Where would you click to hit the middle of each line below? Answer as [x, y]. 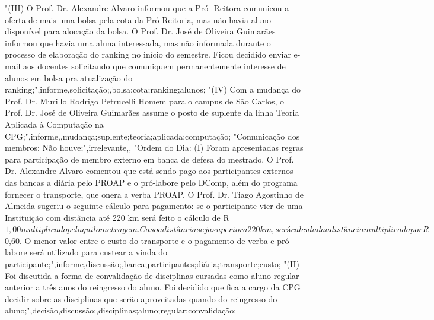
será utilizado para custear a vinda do [99, 252]
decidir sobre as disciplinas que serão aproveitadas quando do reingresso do [141, 298]
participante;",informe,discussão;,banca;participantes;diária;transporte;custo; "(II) [152, 264]
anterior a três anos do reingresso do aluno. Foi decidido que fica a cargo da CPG [153, 287]
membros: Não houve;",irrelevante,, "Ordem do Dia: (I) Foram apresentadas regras [154, 148]
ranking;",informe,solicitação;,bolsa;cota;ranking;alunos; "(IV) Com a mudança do [153, 89]
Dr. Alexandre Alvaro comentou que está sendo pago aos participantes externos [149, 171]
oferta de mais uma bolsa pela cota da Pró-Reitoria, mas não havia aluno [138, 19]
